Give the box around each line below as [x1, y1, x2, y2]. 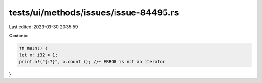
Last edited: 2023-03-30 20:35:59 [9, 24, 78, 30]
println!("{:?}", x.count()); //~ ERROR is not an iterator [19, 59, 165, 64]
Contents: [9, 33, 29, 38]
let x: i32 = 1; [19, 52, 58, 58]
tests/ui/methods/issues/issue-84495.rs [9, 7, 179, 18]
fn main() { [19, 46, 48, 51]
